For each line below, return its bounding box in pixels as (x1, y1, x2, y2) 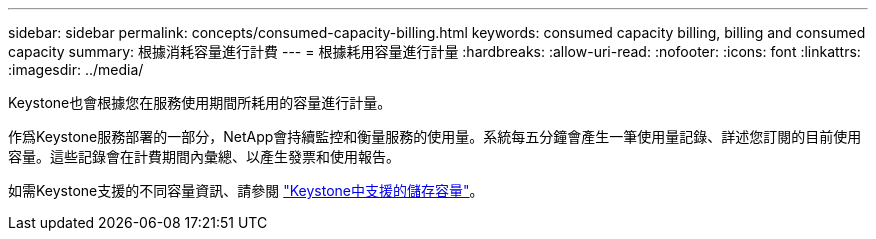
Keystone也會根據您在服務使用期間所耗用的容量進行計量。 (8, 94, 392, 111)
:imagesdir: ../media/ (8, 61, 144, 78)
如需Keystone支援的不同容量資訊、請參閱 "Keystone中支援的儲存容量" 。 (8, 182, 484, 199)
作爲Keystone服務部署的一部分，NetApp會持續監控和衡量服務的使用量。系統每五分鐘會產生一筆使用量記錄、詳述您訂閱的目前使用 (8, 128, 862, 145)
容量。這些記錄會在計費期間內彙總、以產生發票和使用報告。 (8, 148, 400, 165)
